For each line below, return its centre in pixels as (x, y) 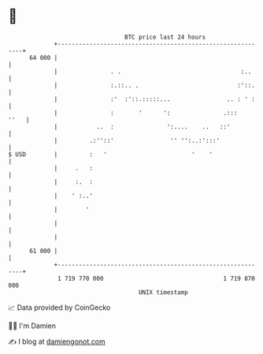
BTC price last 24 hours (165, 37)
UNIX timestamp (163, 292)
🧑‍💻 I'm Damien (32, 326)
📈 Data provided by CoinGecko (59, 307)
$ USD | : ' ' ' (111, 154)
